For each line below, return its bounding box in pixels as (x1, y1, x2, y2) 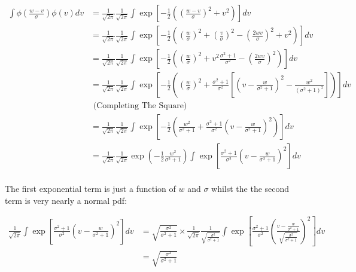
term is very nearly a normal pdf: (5, 194, 127, 206)
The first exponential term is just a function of (5, 182, 176, 195)
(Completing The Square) (93, 102, 187, 111)
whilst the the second (211, 182, 290, 195)
